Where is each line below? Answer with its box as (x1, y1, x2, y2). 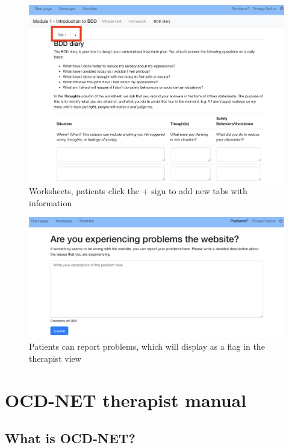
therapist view (29, 352, 81, 365)
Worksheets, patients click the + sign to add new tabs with (29, 185, 247, 197)
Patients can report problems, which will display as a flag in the (29, 340, 265, 353)
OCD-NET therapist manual (5, 387, 247, 412)
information (29, 196, 72, 209)
